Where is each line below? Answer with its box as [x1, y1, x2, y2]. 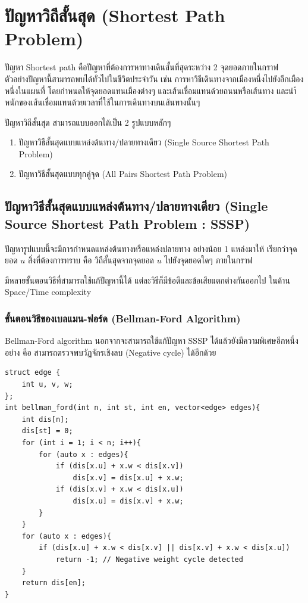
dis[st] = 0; [21, 427, 73, 436]
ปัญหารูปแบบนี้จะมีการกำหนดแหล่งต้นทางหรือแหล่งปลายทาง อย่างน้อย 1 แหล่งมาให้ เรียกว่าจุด [5, 242, 297, 254]
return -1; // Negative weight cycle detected [55, 555, 243, 564]
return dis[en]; [21, 579, 86, 588]
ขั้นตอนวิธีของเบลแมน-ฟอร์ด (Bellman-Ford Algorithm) [5, 310, 241, 325]
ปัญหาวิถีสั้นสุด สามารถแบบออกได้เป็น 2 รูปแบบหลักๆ [5, 116, 171, 128]
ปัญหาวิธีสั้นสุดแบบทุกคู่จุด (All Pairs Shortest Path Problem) [18, 167, 227, 180]
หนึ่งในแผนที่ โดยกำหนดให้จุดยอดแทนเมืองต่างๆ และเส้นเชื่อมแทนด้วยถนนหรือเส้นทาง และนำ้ [5, 84, 297, 97]
